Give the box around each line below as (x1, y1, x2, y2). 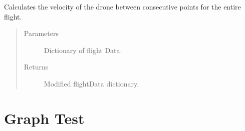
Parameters (24, 28, 59, 38)
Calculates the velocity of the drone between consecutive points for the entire (4, 1, 241, 11)
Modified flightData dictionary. (44, 78, 139, 88)
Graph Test (4, 107, 85, 128)
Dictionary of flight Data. (44, 44, 122, 55)
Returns (24, 61, 49, 72)
